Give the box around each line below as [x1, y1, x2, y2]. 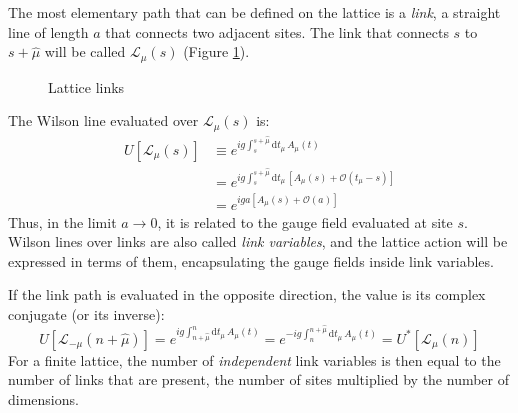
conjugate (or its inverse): [8, 303, 165, 324]
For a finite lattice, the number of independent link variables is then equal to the [8, 349, 501, 370]
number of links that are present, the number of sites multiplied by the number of [8, 369, 510, 390]
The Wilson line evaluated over [8, 110, 199, 131]
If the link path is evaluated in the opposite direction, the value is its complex [8, 284, 486, 305]
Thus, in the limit [8, 211, 117, 232]
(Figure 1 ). [183, 41, 250, 62]
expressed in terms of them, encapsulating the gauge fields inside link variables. [8, 250, 494, 271]
